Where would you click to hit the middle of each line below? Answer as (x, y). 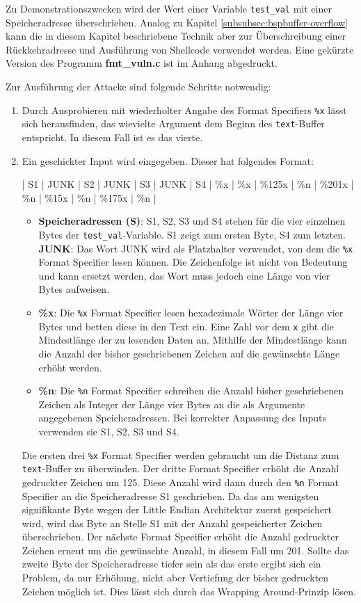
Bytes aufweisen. (74, 289)
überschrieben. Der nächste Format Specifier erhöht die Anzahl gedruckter (180, 537)
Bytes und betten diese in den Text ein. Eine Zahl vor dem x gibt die (186, 326)
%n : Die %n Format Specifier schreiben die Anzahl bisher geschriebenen (191, 391)
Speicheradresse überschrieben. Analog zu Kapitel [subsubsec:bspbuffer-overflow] (177, 22)
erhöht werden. (70, 367)
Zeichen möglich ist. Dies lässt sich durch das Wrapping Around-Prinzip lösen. (189, 591)
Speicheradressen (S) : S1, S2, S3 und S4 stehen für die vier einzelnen (192, 221)
